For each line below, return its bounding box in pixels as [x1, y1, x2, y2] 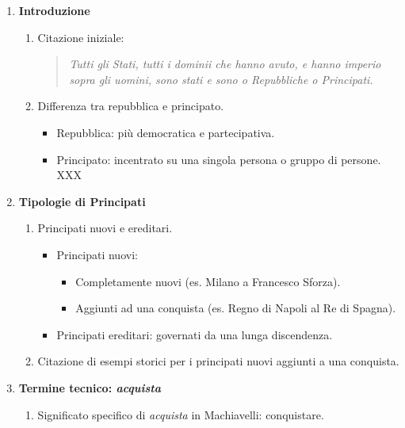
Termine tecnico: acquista [18, 379, 161, 396]
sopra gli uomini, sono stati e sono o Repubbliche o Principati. [69, 71, 373, 87]
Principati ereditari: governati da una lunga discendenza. [56, 326, 333, 342]
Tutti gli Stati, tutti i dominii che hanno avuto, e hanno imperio [69, 55, 381, 72]
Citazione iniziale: [37, 29, 124, 45]
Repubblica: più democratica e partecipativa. [56, 124, 275, 140]
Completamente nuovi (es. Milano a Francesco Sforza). [75, 273, 341, 289]
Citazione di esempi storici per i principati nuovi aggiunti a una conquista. [37, 353, 399, 369]
